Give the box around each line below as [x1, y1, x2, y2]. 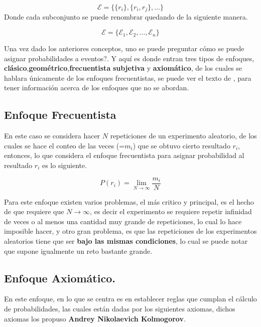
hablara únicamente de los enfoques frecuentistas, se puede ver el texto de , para [4, 72, 251, 83]
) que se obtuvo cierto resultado [133, 140, 230, 150]
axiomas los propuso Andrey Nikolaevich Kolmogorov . [4, 313, 186, 323]
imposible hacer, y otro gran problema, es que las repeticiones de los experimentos [4, 226, 257, 236]
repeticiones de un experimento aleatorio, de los [110, 130, 257, 141]
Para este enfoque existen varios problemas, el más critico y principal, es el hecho [4, 196, 254, 207]
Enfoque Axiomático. [4, 270, 115, 285]
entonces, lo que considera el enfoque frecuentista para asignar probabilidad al [4, 150, 244, 160]
